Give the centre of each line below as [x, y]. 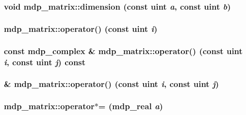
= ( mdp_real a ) [131, 106]
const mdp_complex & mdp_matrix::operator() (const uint [123, 50]
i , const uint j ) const [45, 62]
